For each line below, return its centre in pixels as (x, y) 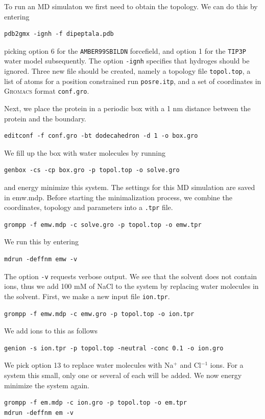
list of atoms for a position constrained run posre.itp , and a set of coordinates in (133, 81)
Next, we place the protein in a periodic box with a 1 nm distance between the (127, 108)
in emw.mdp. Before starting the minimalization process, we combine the (118, 197)
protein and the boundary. (45, 118)
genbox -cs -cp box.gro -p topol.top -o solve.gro (92, 170)
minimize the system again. (47, 385)
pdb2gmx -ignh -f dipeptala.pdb (59, 34)
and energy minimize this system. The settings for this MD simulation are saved (130, 187)
